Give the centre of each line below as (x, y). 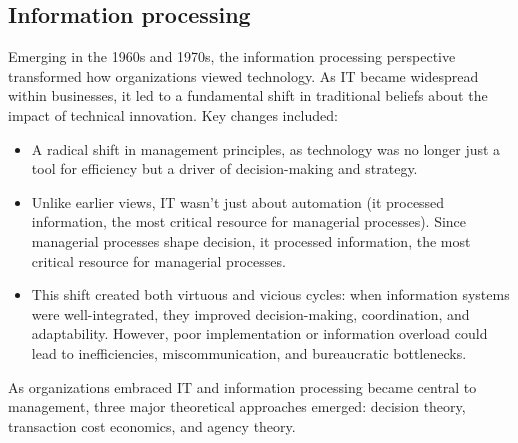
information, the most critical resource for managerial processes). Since (249, 221)
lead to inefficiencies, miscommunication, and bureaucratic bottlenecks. (249, 352)
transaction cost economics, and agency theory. (152, 425)
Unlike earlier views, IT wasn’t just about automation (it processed (238, 201)
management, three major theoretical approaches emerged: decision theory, (237, 406)
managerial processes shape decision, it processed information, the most (251, 240)
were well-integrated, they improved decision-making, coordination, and (250, 313)
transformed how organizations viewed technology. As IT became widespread (243, 75)
